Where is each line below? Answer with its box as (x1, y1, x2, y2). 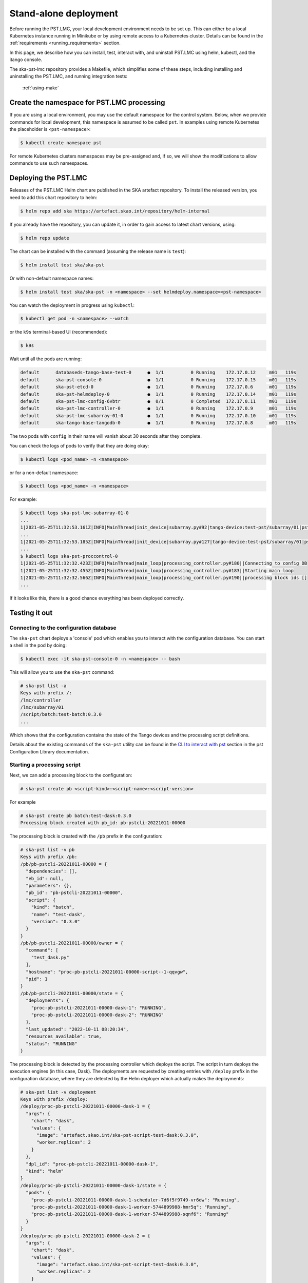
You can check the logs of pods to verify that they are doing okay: (9, 442, 149, 449)
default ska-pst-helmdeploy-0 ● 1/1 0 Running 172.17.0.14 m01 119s (20, 391, 297, 397)
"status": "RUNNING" (26, 1041, 78, 1046)
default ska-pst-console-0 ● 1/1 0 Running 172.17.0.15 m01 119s (20, 377, 297, 382)
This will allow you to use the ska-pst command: (9, 669, 115, 675)
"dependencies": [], (26, 868, 78, 874)
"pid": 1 (26, 976, 48, 982)
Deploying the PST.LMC (9, 173, 87, 182)
